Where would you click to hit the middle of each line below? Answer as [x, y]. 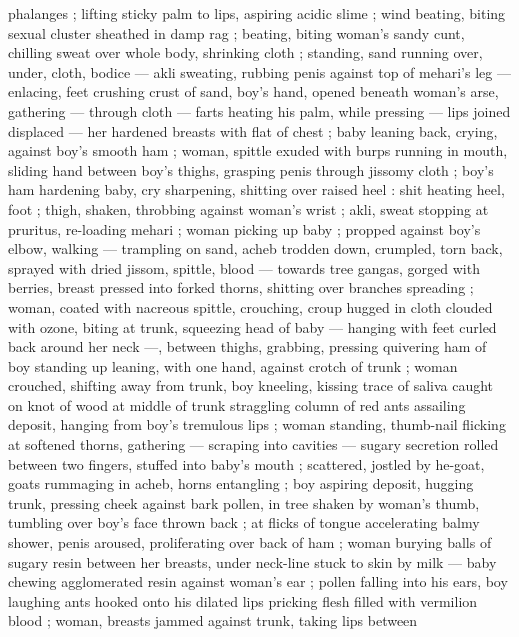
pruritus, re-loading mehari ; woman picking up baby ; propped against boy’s [244, 228]
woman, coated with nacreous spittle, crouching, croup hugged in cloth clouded [250, 306]
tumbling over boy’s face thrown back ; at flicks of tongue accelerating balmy [244, 522]
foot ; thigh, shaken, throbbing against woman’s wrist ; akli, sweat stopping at [248, 208]
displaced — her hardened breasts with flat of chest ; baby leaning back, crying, [253, 130]
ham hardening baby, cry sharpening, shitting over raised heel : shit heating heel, [256, 189]
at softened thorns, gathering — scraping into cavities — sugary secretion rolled [253, 444]
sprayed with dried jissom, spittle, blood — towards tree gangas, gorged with [244, 267]
